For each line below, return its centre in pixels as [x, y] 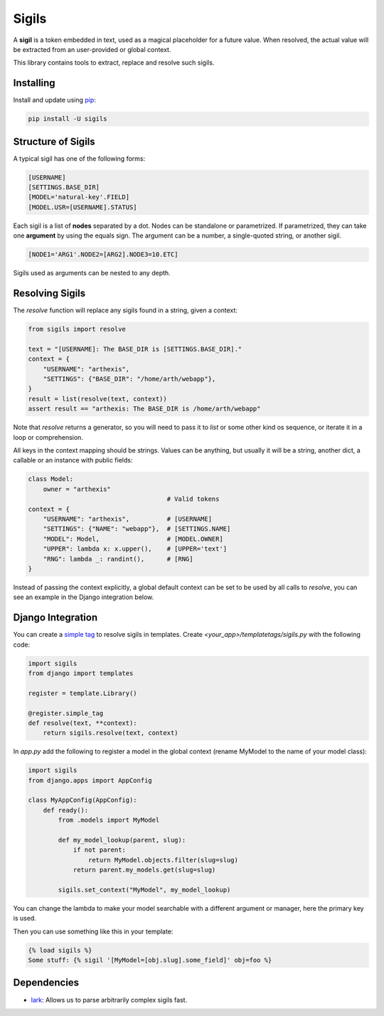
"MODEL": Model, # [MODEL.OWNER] [133, 539]
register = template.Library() [83, 693]
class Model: [51, 479]
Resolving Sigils [49, 293]
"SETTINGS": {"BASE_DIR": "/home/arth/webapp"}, [129, 379]
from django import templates [81, 673]
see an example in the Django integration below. [84, 597]
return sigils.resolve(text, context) [111, 733]
